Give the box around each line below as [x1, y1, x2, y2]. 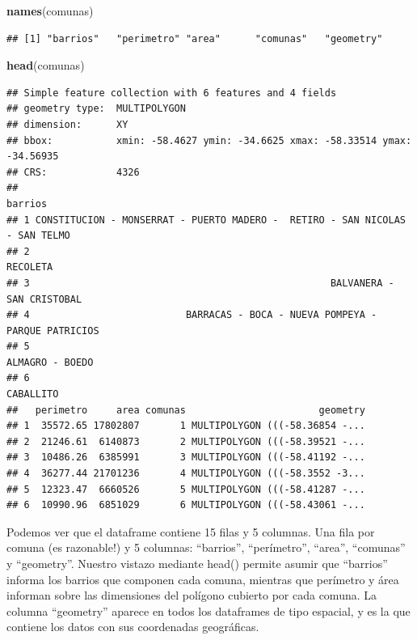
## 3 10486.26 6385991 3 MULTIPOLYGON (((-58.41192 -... [6, 451, 365, 464]
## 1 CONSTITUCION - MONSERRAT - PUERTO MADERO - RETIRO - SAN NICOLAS [6, 214, 406, 226]
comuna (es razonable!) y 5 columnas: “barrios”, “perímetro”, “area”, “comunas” [6, 539, 406, 556]
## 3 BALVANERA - [6, 277, 394, 289]
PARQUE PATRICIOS [6, 324, 99, 337]
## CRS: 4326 [6, 166, 140, 178]
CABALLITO [6, 388, 59, 401]
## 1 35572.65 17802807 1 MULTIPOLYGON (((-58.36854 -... [6, 420, 365, 432]
